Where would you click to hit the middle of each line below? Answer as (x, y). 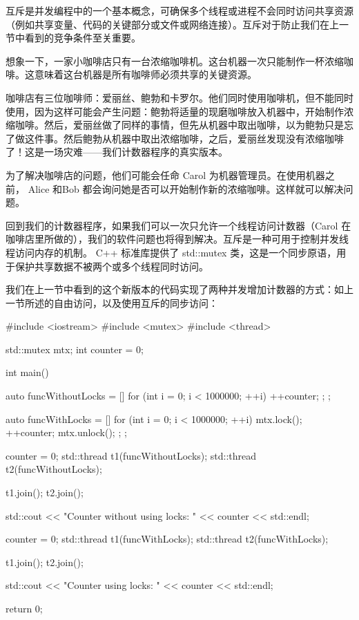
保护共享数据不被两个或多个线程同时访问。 (111, 266)
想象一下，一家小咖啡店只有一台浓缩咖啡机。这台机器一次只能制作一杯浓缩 (175, 60)
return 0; (24, 608)
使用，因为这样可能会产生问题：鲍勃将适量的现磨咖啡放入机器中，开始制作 (175, 111)
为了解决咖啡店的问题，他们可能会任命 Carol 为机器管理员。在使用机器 (165, 175)
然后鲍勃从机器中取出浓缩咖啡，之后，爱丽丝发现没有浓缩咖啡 (203, 138)
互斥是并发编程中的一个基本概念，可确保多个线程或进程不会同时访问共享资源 (179, 10)
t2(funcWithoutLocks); (54, 469)
